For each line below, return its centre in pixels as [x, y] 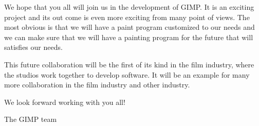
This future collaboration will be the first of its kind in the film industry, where [129, 64]
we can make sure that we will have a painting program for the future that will [129, 37]
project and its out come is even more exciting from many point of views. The [127, 17]
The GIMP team [31, 119]
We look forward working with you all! [65, 102]
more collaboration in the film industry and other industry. [97, 85]
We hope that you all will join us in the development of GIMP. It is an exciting [129, 7]
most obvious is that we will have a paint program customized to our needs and [129, 27]
